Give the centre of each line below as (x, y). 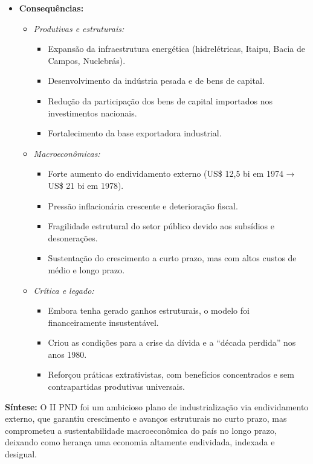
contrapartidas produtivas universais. (116, 386)
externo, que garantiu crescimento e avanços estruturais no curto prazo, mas (146, 418)
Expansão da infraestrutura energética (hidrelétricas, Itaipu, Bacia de (176, 49)
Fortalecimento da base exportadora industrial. (135, 133)
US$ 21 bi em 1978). (86, 185)
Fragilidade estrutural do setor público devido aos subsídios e (161, 226)
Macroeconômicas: (67, 153)
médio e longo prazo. (86, 269)
